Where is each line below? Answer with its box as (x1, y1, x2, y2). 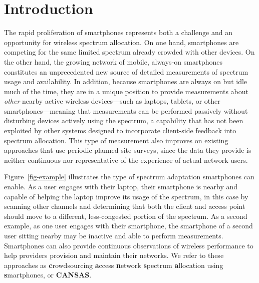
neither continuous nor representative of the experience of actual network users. (4, 154, 248, 165)
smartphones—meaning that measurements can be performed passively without (4, 105, 248, 116)
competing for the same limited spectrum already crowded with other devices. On (4, 47, 255, 57)
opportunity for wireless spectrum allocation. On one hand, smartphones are (4, 37, 239, 47)
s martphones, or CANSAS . (4, 269, 92, 280)
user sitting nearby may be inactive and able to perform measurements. (4, 230, 223, 240)
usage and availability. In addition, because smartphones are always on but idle (4, 76, 247, 87)
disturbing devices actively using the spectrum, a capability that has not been (4, 115, 243, 126)
